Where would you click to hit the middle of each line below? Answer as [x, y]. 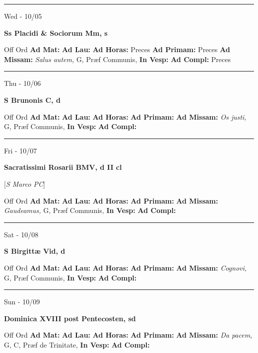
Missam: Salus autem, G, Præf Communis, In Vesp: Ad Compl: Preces [117, 59]
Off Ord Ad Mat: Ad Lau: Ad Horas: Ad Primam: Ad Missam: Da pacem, [128, 335]
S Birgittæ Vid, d [35, 251]
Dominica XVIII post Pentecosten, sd [70, 318]
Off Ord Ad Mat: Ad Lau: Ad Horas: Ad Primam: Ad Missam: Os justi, [125, 116]
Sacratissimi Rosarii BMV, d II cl [63, 167]
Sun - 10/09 [22, 302]
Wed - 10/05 [23, 16]
